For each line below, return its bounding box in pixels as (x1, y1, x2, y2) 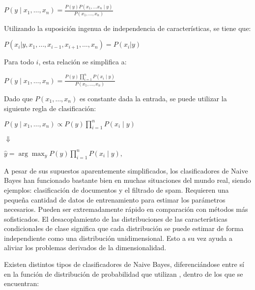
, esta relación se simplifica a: (38, 57, 127, 67)
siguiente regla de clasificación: (4, 103, 96, 113)
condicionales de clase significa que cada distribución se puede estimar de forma (4, 223, 244, 233)
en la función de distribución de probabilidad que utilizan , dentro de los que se (4, 268, 243, 279)
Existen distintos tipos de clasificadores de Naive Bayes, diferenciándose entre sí (4, 259, 244, 269)
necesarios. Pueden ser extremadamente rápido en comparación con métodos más (4, 204, 248, 214)
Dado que (4, 93, 33, 103)
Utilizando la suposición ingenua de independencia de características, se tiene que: (4, 23, 251, 33)
